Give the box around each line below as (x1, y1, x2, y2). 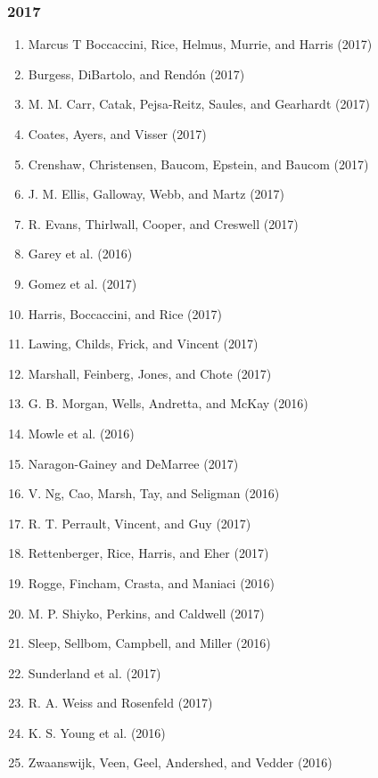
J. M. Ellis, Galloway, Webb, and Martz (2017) (28, 184, 285, 203)
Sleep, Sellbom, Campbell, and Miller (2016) (28, 634, 271, 652)
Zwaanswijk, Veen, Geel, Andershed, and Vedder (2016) (28, 753, 333, 772)
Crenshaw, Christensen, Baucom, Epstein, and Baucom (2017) (28, 154, 369, 173)
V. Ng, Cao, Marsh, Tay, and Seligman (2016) (28, 484, 280, 503)
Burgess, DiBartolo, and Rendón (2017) (28, 64, 245, 83)
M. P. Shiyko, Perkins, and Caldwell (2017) (28, 603, 265, 622)
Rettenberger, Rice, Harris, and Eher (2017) (28, 544, 269, 562)
